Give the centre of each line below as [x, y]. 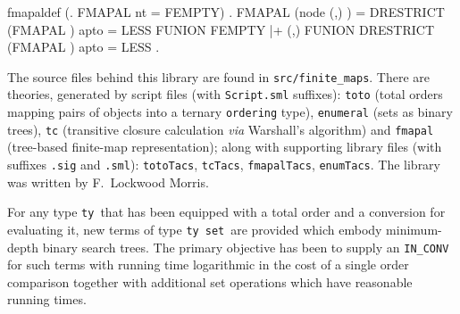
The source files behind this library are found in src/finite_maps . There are [219, 76]
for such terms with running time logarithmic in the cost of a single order [208, 264]
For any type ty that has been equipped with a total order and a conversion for [226, 212]
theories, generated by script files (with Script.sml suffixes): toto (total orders [225, 94]
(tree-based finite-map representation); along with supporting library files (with [225, 147]
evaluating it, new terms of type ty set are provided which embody [195, 229]
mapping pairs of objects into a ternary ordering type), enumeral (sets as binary [230, 112]
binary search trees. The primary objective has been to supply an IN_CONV [246, 247]
